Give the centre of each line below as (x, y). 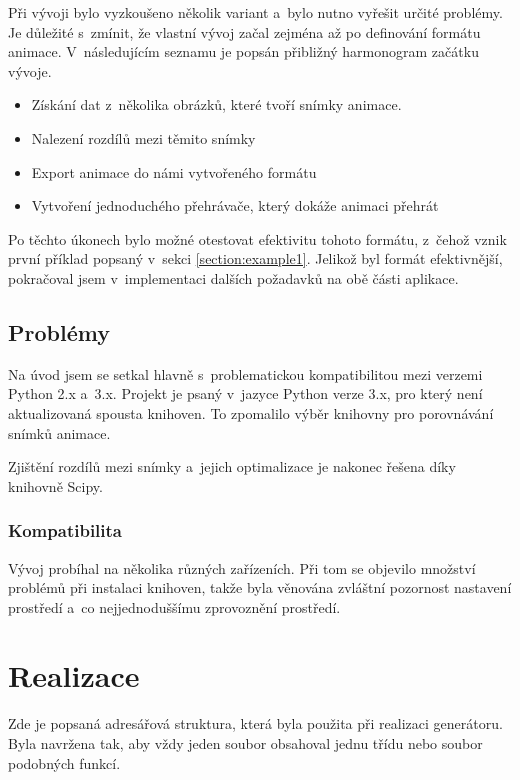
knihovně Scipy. (55, 485)
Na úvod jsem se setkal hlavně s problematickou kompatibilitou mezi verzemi (245, 373)
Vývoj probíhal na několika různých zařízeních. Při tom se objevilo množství (242, 567)
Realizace (74, 675)
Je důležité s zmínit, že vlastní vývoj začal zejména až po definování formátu (244, 31)
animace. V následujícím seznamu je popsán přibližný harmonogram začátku (243, 51)
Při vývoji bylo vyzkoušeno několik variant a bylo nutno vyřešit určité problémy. (255, 12)
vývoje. (30, 70)
